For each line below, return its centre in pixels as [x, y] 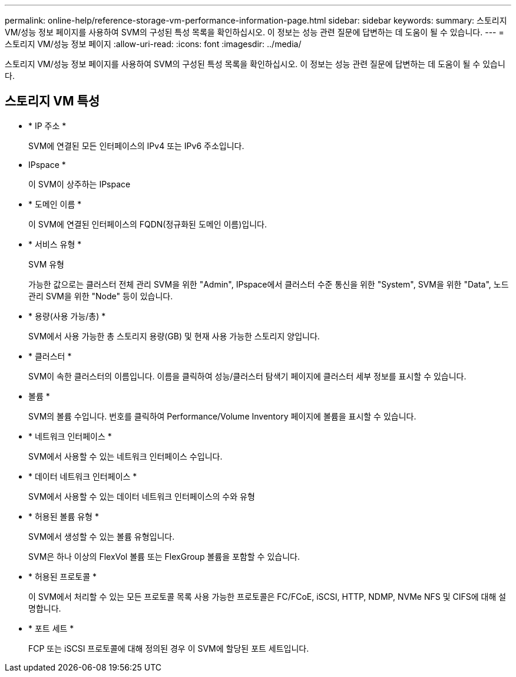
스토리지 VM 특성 [52, 101]
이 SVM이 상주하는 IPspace [80, 184]
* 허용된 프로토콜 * [62, 576]
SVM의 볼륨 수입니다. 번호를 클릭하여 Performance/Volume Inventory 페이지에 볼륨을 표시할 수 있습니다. [222, 416]
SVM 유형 [46, 264]
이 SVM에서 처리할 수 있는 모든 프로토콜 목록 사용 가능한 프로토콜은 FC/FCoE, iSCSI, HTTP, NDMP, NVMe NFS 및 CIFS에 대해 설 [267, 596]
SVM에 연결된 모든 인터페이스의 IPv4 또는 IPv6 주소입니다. [136, 146]
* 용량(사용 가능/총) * [67, 316]
